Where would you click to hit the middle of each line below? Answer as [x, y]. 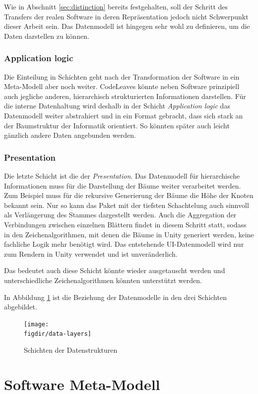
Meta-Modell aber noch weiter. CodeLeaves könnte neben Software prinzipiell [122, 86]
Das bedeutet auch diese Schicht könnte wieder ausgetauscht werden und [115, 270]
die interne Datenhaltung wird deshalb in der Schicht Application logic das [117, 106]
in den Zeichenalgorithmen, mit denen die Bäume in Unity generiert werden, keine [129, 234]
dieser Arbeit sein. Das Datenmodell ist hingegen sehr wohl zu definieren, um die [127, 26]
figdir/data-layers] [58, 334]
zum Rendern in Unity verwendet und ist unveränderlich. [91, 253]
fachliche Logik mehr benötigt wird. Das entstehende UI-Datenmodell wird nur [124, 244]
